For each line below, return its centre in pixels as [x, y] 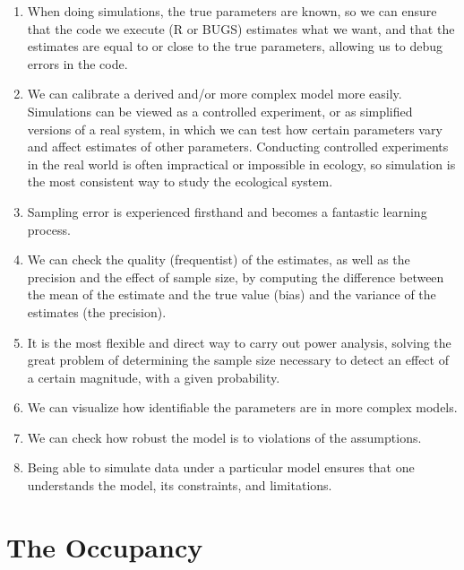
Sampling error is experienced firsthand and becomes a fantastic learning [227, 211]
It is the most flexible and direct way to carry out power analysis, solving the [239, 342]
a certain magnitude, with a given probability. [154, 377]
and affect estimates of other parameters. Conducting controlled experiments [238, 147]
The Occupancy [105, 546]
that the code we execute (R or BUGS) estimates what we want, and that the [241, 28]
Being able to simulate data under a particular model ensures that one [221, 467]
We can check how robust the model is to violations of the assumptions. [224, 437]
